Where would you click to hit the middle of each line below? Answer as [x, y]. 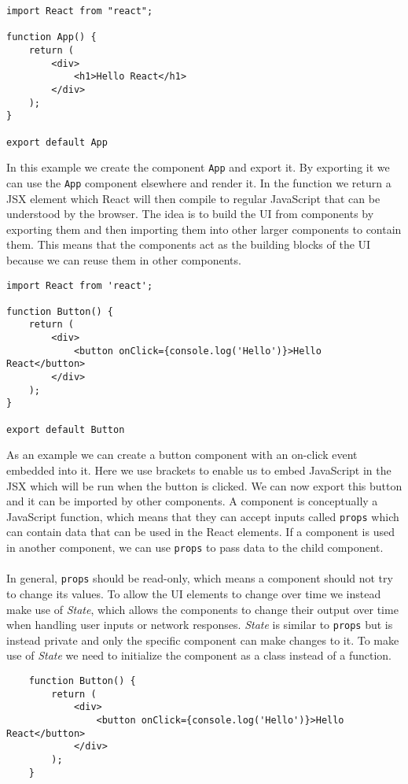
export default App [57, 142]
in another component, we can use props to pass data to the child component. [195, 547]
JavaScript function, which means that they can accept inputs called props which [203, 516]
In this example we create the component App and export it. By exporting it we [198, 167]
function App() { [51, 37]
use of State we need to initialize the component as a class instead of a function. [199, 655]
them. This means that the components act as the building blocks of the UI [189, 244]
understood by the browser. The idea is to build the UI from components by [190, 214]
